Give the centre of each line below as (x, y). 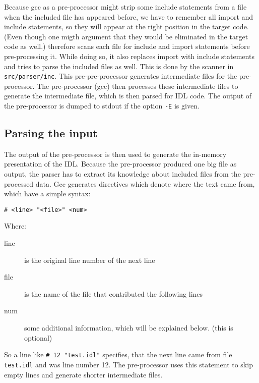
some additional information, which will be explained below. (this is (129, 328)
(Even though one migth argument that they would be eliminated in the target (126, 36)
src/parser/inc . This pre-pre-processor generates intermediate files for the (121, 76)
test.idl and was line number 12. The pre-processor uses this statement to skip (128, 364)
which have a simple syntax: (47, 194)
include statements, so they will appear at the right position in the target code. (126, 26)
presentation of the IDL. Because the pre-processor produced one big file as (120, 164)
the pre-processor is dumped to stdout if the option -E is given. (102, 105)
